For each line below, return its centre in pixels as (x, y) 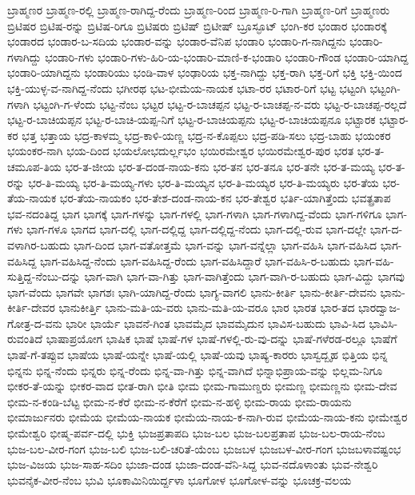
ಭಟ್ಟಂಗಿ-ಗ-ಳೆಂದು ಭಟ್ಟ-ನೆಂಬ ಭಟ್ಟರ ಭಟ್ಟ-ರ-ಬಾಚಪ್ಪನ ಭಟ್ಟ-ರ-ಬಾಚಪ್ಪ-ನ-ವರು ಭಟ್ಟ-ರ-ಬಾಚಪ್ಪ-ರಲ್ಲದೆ (220, 104)
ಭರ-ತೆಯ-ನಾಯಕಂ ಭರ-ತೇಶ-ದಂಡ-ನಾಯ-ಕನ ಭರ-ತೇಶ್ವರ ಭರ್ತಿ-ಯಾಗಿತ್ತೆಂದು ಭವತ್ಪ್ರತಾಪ (225, 198)
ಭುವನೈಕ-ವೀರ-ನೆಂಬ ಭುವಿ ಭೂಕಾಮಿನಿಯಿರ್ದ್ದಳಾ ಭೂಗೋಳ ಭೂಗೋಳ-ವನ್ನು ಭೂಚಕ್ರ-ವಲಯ (180, 479)
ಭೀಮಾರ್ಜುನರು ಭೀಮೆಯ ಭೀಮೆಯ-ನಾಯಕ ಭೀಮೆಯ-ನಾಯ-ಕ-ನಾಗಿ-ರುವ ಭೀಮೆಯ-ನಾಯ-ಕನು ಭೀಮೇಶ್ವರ (207, 417)
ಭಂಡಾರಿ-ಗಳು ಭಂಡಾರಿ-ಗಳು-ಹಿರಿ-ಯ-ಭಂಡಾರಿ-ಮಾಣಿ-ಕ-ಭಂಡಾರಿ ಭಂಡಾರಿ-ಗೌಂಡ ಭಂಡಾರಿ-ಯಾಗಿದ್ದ (227, 56)
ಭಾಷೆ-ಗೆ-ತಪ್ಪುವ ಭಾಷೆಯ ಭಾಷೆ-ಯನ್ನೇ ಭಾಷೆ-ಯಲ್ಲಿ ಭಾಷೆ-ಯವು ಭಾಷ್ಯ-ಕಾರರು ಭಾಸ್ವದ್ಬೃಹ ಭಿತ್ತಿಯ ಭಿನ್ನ (198, 355)
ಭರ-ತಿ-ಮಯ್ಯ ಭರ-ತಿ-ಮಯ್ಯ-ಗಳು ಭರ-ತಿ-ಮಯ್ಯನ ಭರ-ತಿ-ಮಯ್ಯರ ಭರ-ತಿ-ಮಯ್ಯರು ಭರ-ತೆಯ (204, 182)
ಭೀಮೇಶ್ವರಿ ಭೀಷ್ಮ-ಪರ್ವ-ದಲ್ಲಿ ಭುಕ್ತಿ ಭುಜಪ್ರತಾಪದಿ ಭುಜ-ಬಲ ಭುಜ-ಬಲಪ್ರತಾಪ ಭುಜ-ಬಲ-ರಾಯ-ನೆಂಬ (196, 433)
